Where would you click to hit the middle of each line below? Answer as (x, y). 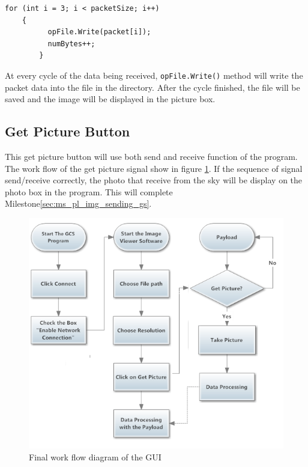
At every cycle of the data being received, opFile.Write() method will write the (154, 75)
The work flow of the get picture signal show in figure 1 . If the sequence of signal (154, 168)
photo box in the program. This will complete (89, 191)
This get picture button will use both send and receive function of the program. (151, 157)
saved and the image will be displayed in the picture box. (110, 99)
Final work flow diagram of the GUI (95, 456)
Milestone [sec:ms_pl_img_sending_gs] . (78, 203)
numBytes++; (71, 44)
